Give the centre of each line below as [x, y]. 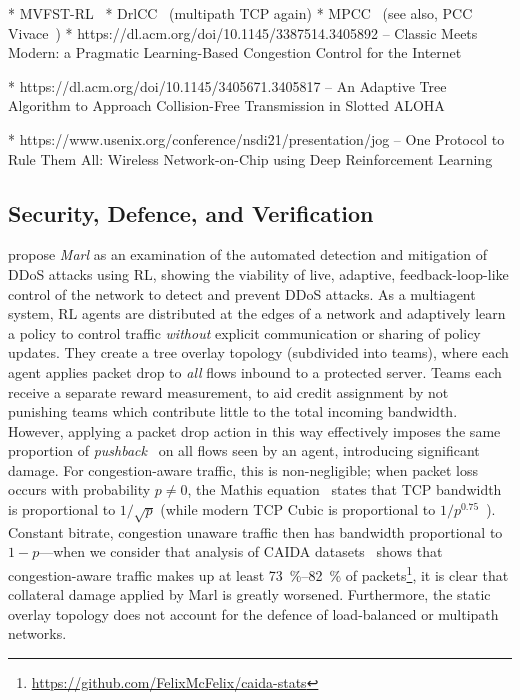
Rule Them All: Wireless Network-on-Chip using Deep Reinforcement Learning [250, 158]
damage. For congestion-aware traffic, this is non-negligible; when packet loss [243, 469]
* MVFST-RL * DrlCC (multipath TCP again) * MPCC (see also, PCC [240, 13]
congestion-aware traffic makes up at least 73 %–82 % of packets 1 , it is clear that [258, 573]
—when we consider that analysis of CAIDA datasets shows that [241, 551]
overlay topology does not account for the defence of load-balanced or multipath [253, 613]
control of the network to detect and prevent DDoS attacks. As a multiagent [242, 293]
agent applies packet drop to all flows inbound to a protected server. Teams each [255, 371]
